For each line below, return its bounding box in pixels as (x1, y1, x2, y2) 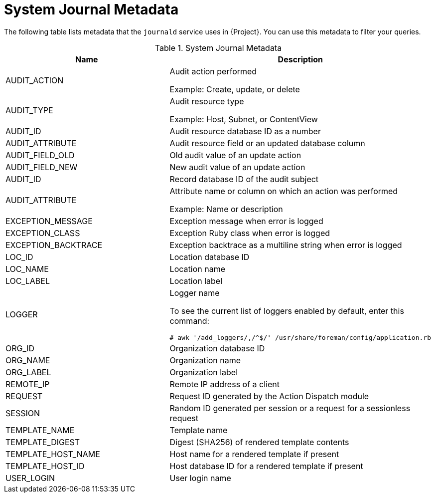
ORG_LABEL (5, 367, 51, 377)
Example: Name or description (169, 204, 283, 214)
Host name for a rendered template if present (169, 449, 339, 459)
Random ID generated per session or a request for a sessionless (169, 403, 411, 413)
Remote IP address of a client (169, 379, 280, 389)
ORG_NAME (5, 355, 50, 365)
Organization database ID (169, 343, 265, 353)
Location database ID (169, 251, 250, 262)
